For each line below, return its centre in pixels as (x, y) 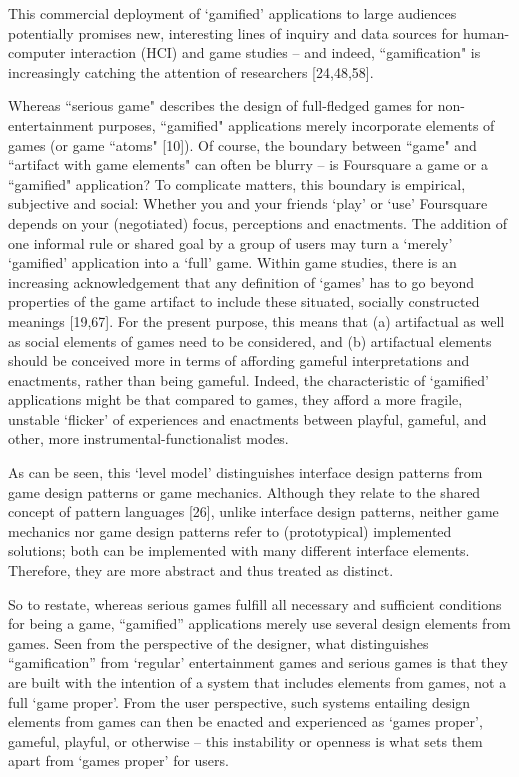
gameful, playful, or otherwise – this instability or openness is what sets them (245, 740)
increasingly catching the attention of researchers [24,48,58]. (191, 71)
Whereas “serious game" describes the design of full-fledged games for (221, 105)
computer (37, 52)
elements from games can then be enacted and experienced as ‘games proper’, (245, 721)
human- (486, 32)
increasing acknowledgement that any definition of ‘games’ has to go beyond (241, 281)
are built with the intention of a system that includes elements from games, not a (257, 682)
